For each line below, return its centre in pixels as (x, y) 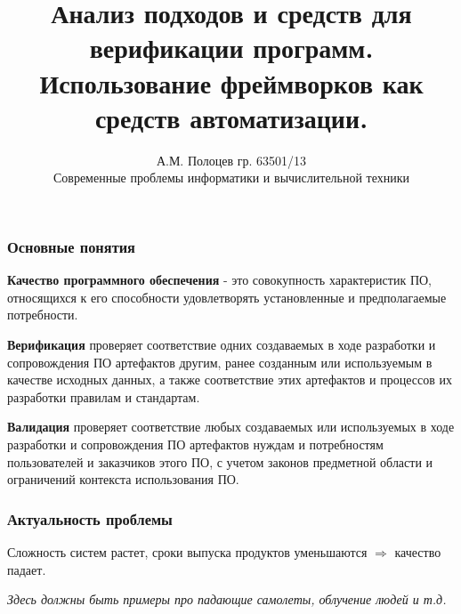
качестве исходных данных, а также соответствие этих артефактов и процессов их (230, 380)
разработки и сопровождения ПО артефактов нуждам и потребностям (195, 444)
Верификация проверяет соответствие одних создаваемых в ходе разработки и (222, 344)
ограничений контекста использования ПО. (123, 479)
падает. (27, 569)
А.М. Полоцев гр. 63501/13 (231, 160)
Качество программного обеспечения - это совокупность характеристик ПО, (220, 280)
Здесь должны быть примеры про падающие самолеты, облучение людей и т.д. (227, 599)
